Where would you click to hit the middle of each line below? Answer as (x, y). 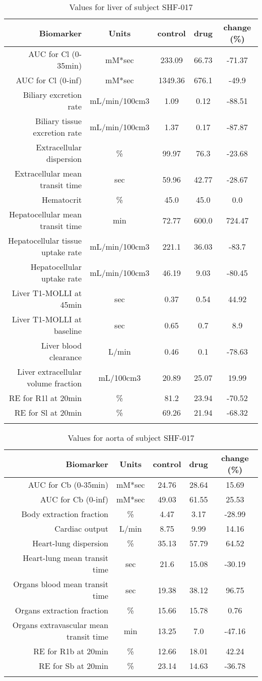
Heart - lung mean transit (65, 558)
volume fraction (54, 383)
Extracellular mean (48, 173)
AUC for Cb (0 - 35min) (68, 485)
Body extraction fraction (65, 514)
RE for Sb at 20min (74, 666)
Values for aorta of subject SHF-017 (131, 438)
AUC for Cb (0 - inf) (74, 499)
